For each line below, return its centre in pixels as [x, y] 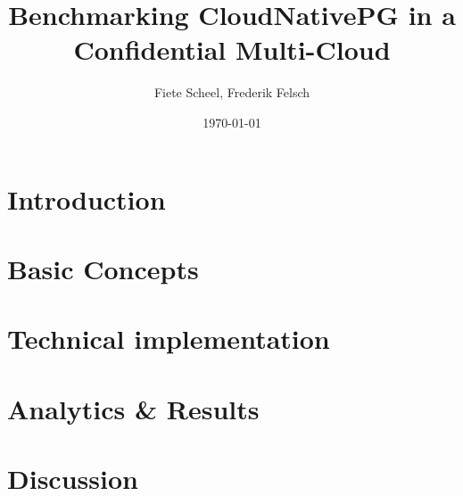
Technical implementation [169, 339]
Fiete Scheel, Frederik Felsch [232, 92]
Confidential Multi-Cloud [232, 50]
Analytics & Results [133, 408]
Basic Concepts [103, 268]
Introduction [87, 198]
